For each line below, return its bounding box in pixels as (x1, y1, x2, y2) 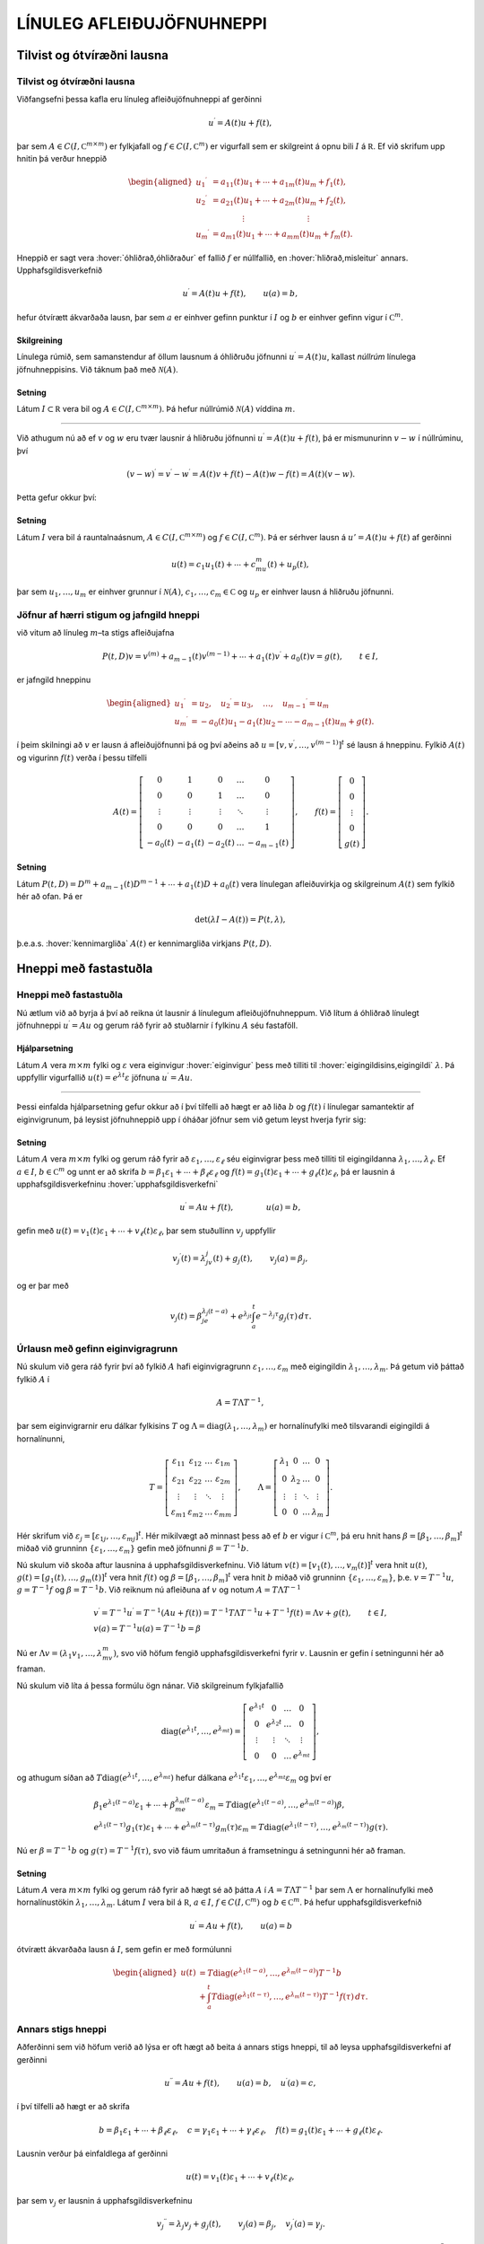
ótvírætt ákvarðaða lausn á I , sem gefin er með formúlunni (16, 1944, 232, 1955)
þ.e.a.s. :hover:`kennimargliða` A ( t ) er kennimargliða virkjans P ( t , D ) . (16, 938, 272, 949)
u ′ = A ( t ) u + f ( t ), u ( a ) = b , (182, 287, 298, 299)
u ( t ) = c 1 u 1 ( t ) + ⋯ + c (170, 559, 256, 572)
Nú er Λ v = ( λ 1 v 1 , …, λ (16, 1647, 103, 1661)
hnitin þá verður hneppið (16, 153, 108, 164)
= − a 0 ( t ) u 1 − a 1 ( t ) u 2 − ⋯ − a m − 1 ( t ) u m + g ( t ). (191, 716, 375, 729)
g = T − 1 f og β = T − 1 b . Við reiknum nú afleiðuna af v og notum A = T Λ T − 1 (16, 1583, 302, 1595)
